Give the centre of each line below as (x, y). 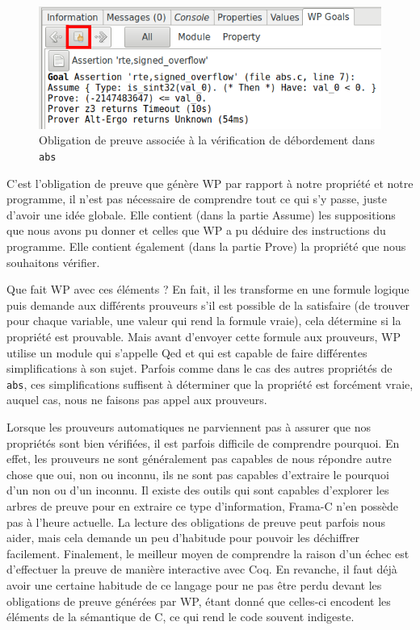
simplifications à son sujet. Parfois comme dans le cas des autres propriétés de (199, 368)
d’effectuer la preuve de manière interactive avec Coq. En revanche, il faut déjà (202, 569)
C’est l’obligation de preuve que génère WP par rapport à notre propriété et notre (210, 183)
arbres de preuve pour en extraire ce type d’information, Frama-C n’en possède (202, 505)
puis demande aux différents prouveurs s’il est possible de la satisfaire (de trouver (208, 305)
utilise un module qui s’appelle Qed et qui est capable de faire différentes (187, 352)
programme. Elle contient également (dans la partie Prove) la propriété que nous (206, 246)
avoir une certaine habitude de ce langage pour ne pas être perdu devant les (194, 584)
